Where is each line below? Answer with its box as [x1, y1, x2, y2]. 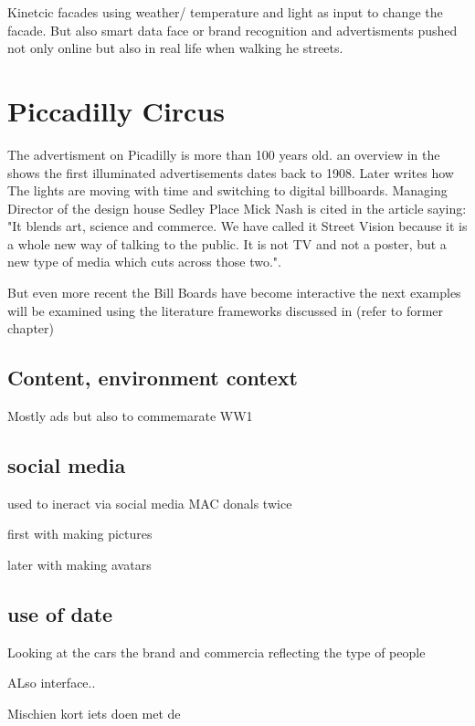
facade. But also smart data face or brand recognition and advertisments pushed [7, 20, 458, 39]
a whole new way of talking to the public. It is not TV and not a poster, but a [7, 234, 447, 253]
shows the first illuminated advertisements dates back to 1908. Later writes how [7, 163, 454, 182]
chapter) [7, 319, 54, 338]
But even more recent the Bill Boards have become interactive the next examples [7, 283, 461, 302]
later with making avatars [7, 555, 152, 574]
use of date [7, 600, 113, 628]
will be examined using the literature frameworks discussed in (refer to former [7, 300, 444, 320]
